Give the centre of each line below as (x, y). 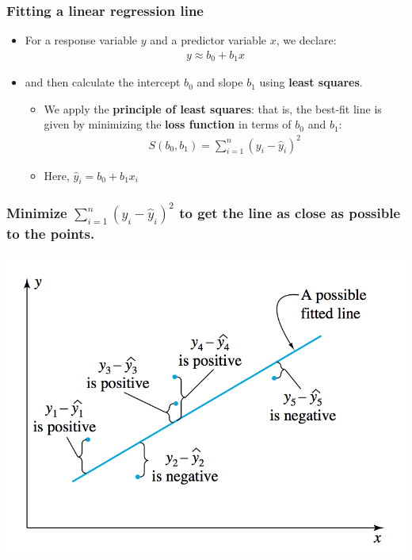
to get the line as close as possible (290, 213)
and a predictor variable (208, 40)
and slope (220, 82)
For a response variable (81, 40)
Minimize (37, 213)
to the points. (51, 234)
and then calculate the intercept (103, 82)
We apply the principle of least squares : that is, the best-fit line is (213, 108)
